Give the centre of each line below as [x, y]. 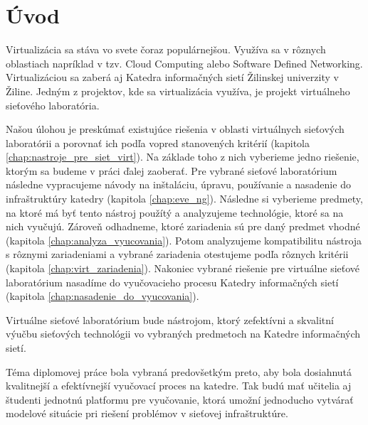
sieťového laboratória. [53, 105]
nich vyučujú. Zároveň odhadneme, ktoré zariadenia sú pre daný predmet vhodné [183, 226]
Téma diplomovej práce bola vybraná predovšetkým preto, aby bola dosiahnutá [179, 371]
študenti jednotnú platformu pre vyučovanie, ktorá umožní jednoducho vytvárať [180, 399]
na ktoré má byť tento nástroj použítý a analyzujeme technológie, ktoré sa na [175, 212]
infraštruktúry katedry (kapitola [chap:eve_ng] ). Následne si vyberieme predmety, [184, 199]
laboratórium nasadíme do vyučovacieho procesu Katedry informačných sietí [172, 282]
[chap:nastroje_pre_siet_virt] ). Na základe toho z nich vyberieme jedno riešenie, [183, 157]
